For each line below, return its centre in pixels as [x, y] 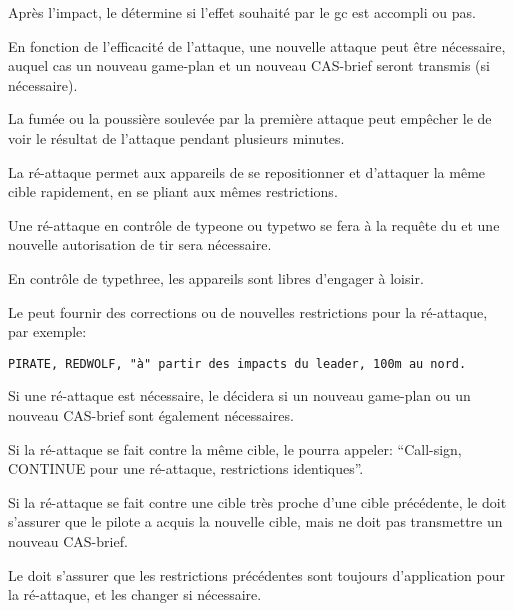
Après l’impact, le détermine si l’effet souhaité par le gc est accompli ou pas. [242, 12]
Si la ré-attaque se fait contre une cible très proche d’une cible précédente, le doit [257, 501]
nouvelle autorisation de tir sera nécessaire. [140, 244]
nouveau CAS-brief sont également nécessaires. [151, 414]
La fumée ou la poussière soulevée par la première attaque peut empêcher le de [250, 118]
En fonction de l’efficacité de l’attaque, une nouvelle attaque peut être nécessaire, [257, 45]
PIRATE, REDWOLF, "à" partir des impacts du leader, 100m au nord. [237, 363]
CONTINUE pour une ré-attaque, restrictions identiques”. [186, 468]
